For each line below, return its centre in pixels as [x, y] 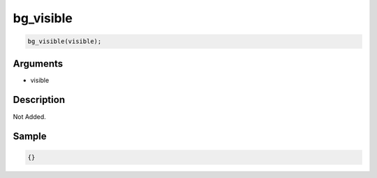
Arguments [38, 64]
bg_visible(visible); [65, 41]
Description [39, 100]
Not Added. [30, 116]
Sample [30, 137]
